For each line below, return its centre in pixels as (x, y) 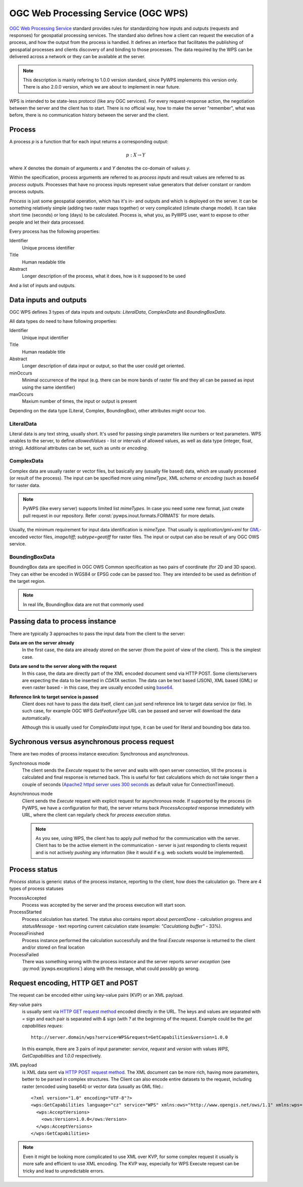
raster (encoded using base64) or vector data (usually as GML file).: (93, 1086)
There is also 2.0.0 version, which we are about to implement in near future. (102, 87)
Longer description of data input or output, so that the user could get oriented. (104, 366)
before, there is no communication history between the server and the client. (89, 115)
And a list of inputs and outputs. (42, 285)
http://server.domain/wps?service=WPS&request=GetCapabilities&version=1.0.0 (130, 1037)
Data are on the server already (42, 643)
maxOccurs (21, 394)
